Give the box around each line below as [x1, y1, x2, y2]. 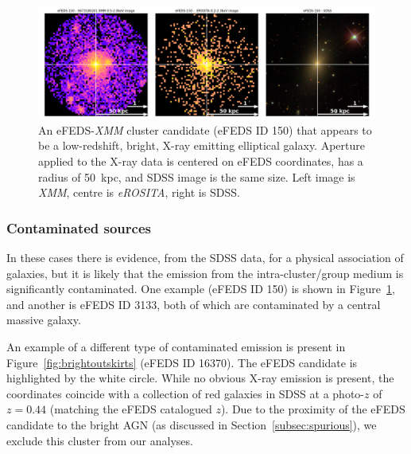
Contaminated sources [6, 217, 151, 237]
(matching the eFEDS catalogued [49, 401, 212, 417]
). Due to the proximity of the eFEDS [220, 401, 405, 417]
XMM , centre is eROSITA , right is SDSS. [38, 184, 240, 201]
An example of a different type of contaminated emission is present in [6, 338, 346, 354]
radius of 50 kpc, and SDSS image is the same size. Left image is [38, 168, 355, 185]
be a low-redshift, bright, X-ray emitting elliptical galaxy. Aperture [38, 137, 365, 154]
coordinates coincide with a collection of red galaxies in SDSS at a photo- [6, 385, 364, 401]
